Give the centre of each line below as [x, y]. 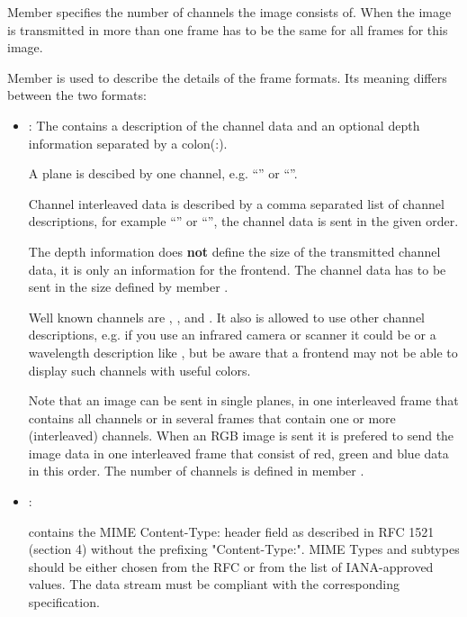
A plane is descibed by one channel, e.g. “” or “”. [163, 173]
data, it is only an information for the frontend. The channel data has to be [237, 269]
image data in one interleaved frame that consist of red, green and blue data [238, 453]
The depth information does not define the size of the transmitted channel [234, 251]
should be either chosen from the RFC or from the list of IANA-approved [231, 566]
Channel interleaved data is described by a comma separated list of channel [236, 203]
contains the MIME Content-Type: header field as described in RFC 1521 [231, 531]
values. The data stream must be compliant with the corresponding [214, 584]
